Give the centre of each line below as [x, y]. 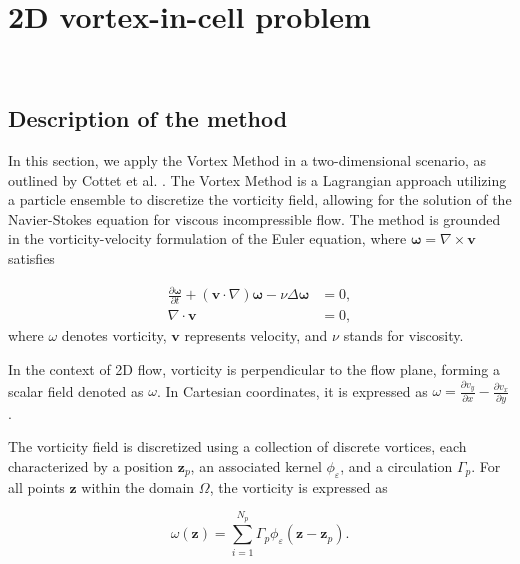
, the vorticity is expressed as [298, 486]
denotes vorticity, [114, 335]
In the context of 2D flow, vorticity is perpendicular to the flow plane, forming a [254, 368]
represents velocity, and [256, 335]
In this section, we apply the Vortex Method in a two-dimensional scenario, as [247, 159]
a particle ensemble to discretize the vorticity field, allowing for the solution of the [260, 199]
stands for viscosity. [403, 335]
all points [36, 486]
